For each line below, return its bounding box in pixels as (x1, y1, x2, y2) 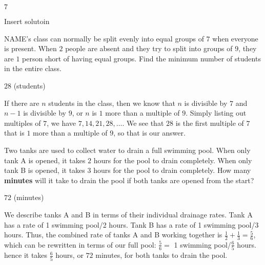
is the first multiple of (175, 117, 244, 128)
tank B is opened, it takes (4, 165, 85, 175)
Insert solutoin (4, 16, 50, 26)
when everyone (212, 33, 258, 43)
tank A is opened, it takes (4, 154, 86, 165)
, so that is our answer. (113, 127, 186, 138)
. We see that (122, 117, 164, 128)
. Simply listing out (186, 107, 247, 118)
